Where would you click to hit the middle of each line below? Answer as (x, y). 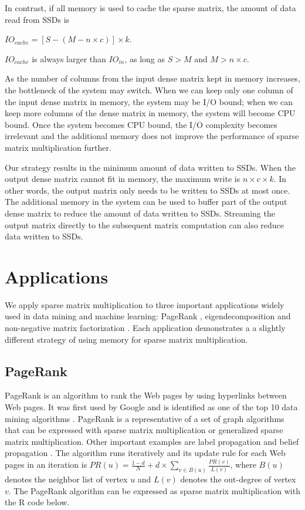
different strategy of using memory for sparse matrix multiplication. (126, 339)
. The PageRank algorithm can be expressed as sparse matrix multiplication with (154, 490)
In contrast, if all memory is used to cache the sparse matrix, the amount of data (150, 8)
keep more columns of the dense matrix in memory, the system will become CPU (150, 113)
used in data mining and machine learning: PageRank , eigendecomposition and (148, 316)
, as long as (145, 58)
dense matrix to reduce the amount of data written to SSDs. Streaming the (140, 213)
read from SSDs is (37, 19)
